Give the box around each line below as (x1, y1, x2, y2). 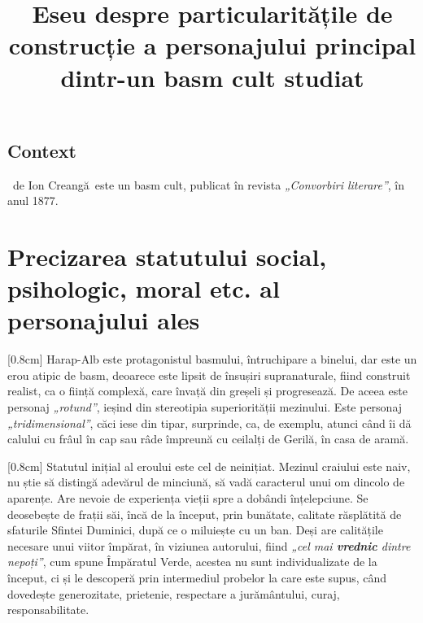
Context (7, 137, 76, 163)
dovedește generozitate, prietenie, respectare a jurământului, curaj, (7, 585, 340, 602)
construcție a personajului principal (8, 28, 416, 62)
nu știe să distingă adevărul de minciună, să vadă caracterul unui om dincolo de (7, 473, 405, 490)
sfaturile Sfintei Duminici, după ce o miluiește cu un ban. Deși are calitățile (7, 521, 383, 538)
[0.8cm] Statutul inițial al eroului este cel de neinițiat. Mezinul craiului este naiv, (7, 457, 411, 474)
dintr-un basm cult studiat (60, 60, 364, 94)
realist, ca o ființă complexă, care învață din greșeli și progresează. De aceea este (7, 382, 408, 399)
